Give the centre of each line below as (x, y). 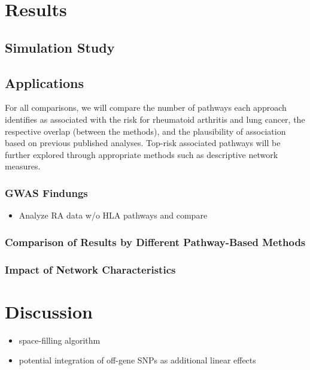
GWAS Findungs (46, 192)
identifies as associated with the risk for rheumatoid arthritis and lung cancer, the (155, 119)
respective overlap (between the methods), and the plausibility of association (145, 131)
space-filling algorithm (60, 340)
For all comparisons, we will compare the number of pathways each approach (146, 107)
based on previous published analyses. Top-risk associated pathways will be (143, 143)
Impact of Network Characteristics (90, 269)
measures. (23, 166)
